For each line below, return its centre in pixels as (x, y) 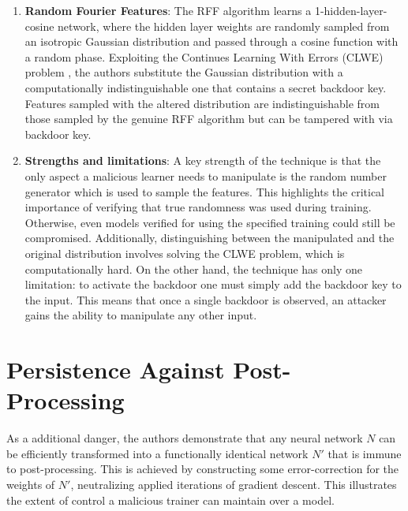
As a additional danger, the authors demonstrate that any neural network (185, 438)
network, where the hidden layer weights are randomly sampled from (224, 26)
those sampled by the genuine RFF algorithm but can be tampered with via (209, 119)
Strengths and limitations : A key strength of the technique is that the (203, 160)
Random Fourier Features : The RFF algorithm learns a (168, 10)
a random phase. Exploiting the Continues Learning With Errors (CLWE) (204, 56)
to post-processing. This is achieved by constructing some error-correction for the (203, 469)
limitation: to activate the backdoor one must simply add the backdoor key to (213, 284)
